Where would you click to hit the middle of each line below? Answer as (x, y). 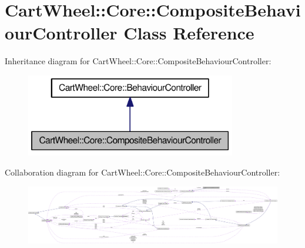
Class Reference (189, 33)
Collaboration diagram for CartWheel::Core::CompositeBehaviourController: (143, 172)
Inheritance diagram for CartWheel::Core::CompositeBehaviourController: (138, 61)
